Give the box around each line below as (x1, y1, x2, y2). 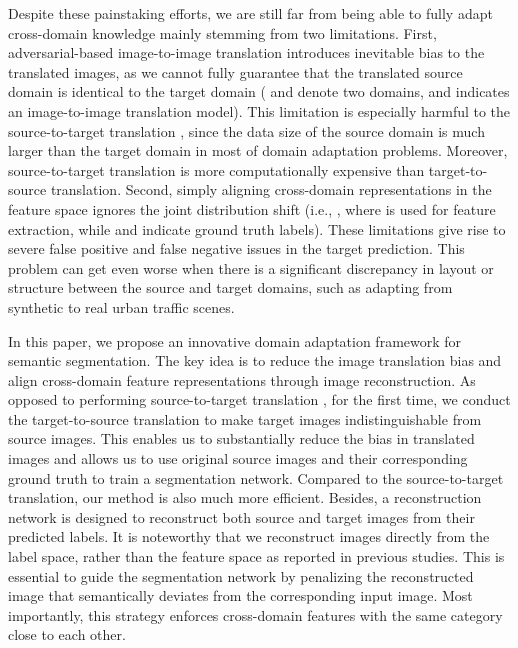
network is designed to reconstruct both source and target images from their (8, 506, 475, 527)
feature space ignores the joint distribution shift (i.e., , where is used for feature (8, 198, 496, 219)
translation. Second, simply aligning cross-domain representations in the (50, 179, 492, 200)
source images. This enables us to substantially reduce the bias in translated (8, 428, 475, 449)
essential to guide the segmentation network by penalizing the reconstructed (8, 565, 474, 586)
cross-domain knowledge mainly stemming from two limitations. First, (8, 22, 437, 43)
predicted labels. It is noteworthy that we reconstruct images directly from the (8, 526, 490, 547)
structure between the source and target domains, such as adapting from (8, 277, 453, 298)
